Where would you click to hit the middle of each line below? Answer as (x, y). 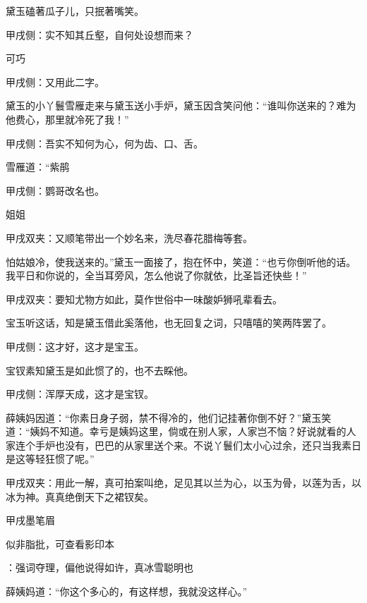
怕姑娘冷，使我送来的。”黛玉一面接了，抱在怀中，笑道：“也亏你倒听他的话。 (181, 261)
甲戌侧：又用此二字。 (55, 81)
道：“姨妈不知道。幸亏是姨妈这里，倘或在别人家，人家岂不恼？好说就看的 (176, 431)
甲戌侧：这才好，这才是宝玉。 (75, 346)
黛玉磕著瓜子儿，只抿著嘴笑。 (75, 11)
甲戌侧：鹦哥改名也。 (55, 190)
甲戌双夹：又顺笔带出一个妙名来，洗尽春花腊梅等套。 (129, 237)
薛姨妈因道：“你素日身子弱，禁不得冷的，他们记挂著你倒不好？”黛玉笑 (169, 417)
